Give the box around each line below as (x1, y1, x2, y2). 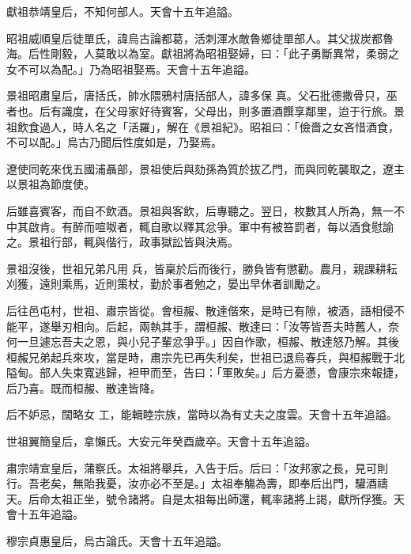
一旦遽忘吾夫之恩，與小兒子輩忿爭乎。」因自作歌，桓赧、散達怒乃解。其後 (17, 333, 399, 350)
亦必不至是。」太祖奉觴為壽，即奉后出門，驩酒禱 (138, 475, 388, 491)
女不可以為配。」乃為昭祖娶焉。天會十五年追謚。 (6, 60, 255, 77)
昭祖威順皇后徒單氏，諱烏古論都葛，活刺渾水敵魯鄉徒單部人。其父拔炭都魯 (6, 29, 394, 46)
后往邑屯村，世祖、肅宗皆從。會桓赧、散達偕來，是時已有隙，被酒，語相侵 (6, 302, 394, 318)
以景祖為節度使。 (6, 176, 95, 192)
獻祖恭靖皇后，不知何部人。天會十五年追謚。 (6, 3, 239, 19)
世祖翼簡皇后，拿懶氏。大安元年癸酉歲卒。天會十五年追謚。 (6, 433, 316, 450)
